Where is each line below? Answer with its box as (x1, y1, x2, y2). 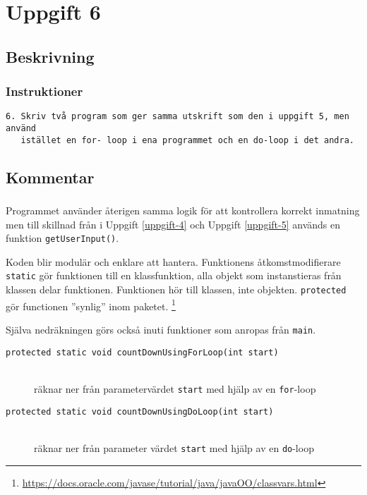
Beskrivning (6, 45, 95, 67)
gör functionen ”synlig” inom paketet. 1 (6, 296, 176, 313)
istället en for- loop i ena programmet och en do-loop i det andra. (20, 135, 354, 145)
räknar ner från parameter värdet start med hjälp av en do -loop (34, 440, 314, 455)
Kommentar (6, 166, 95, 188)
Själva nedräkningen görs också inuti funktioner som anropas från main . (6, 322, 316, 337)
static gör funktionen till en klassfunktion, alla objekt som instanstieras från (6, 268, 342, 283)
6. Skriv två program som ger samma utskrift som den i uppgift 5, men (6, 111, 349, 122)
